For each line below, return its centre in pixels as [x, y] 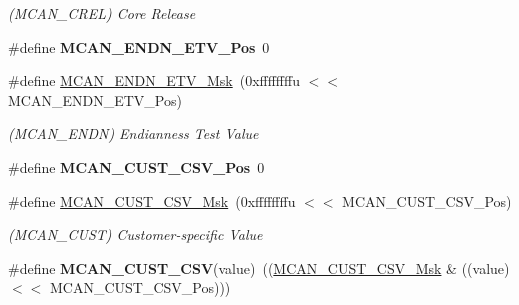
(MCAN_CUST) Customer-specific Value [135, 234]
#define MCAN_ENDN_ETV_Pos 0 [139, 46]
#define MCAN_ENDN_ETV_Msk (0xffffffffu [154, 80]
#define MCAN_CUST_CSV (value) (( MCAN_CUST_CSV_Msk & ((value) [259, 267]
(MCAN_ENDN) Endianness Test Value [133, 133]
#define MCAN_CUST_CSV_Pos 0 [136, 166]
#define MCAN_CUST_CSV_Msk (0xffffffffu [152, 200]
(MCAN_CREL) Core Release [102, 13]
